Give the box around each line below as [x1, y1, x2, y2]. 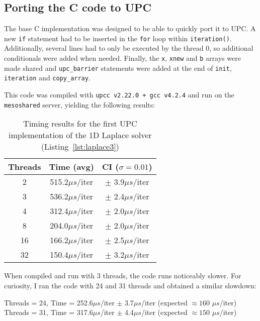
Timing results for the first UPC [23, 118, 137, 130]
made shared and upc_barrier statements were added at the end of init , [4, 62, 232, 73]
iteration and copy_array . [4, 72, 91, 83]
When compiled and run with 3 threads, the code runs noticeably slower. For [4, 270, 241, 281]
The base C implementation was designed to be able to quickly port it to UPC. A [4, 23, 256, 34]
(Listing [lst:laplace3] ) [41, 141, 119, 153]
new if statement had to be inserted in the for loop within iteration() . [4, 33, 232, 43]
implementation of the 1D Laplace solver [9, 129, 152, 141]
